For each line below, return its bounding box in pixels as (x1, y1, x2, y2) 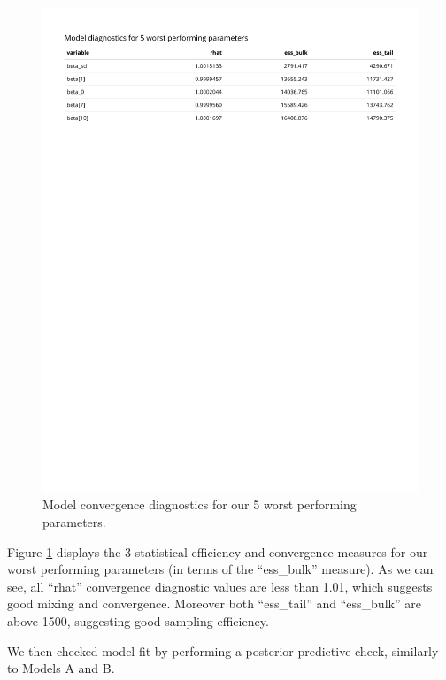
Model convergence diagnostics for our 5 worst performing (42, 495, 357, 514)
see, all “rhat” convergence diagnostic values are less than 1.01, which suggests (7, 577, 433, 595)
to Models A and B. (7, 659, 115, 677)
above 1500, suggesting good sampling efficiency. (7, 612, 269, 630)
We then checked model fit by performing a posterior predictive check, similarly (7, 641, 439, 660)
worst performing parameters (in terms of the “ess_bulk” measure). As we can (7, 560, 434, 578)
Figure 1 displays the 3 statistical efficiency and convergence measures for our (7, 542, 428, 561)
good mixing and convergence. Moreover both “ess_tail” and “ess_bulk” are (7, 594, 421, 613)
